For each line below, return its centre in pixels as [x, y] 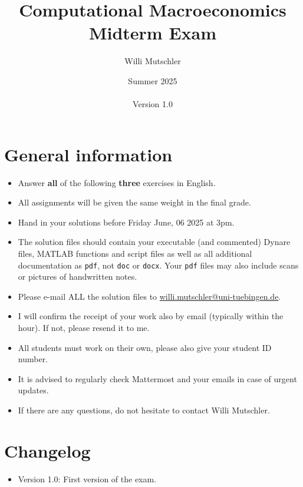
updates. [33, 390]
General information [88, 154]
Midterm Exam [153, 33]
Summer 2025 [153, 80]
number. [33, 359]
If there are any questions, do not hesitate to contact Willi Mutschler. [144, 410]
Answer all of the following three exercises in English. [117, 182]
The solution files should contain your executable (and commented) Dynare [154, 242]
